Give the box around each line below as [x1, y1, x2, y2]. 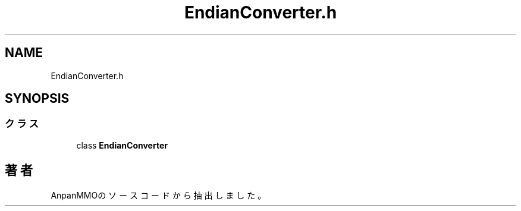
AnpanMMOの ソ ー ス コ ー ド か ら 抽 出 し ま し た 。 [51, 190, 266, 200]
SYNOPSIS [5, 91, 70, 106]
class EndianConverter [76, 140, 168, 150]
